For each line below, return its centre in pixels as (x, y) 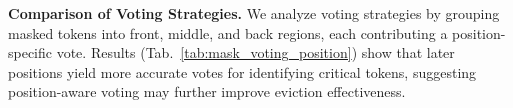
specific (30, 52)
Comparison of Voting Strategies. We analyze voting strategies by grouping (254, 13)
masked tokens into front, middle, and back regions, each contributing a (228, 32)
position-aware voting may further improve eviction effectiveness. (207, 91)
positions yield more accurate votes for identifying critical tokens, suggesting (242, 71)
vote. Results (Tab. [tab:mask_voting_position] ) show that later (255, 52)
